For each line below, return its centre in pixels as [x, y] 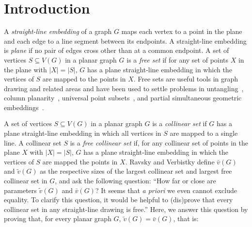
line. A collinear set [33, 142]
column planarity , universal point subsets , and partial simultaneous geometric [123, 98]
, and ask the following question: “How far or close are [135, 181]
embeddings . [24, 107]
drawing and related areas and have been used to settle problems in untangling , [124, 88]
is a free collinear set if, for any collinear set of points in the [159, 142]
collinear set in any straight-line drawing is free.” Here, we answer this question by [126, 209]
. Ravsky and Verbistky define [170, 161]
